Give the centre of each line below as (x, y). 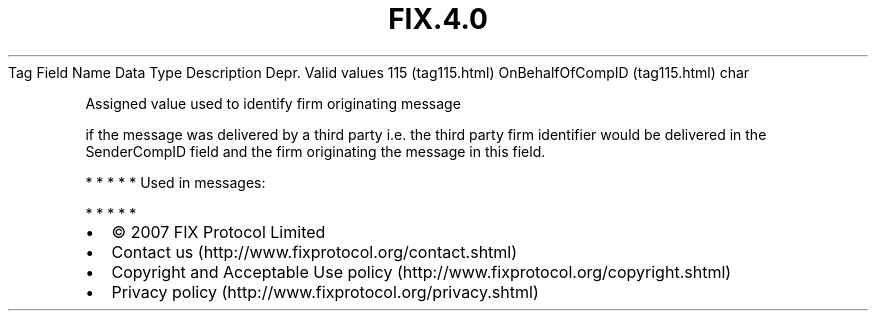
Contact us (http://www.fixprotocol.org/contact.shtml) (314, 251)
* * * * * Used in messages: (175, 182)
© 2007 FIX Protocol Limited (218, 231)
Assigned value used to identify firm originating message (273, 103)
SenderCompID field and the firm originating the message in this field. (315, 151)
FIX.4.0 (438, 19)
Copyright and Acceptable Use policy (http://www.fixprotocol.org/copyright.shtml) (421, 271)
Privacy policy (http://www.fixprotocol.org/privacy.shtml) (325, 291)
